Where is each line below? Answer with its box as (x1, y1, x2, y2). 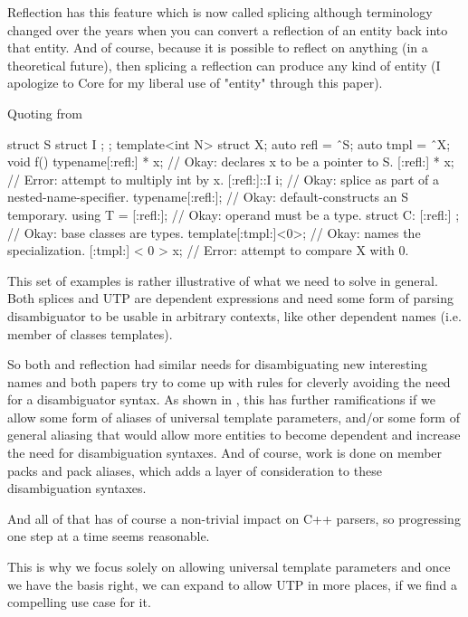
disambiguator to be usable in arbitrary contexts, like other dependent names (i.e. (7, 306, 462, 325)
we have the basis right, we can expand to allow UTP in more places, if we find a (7, 574, 458, 593)
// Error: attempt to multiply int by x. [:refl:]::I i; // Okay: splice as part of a (7, 169, 439, 188)
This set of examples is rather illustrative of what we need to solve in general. (7, 271, 438, 290)
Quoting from (7, 103, 82, 122)
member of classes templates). (7, 324, 173, 343)
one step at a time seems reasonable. (7, 527, 210, 546)
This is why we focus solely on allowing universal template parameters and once (7, 557, 451, 576)
